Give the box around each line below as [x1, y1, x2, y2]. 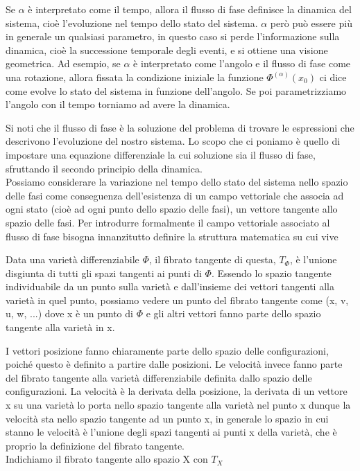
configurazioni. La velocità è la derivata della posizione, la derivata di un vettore [6, 384, 348, 398]
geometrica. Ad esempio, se [6, 56, 121, 71]
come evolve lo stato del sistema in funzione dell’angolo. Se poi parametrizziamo [6, 83, 347, 98]
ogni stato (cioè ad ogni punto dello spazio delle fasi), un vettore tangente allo [6, 202, 338, 216]
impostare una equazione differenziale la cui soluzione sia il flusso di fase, [6, 147, 316, 161]
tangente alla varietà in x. [6, 320, 115, 335]
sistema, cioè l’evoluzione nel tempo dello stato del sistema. [6, 15, 258, 30]
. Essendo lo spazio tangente [211, 265, 332, 280]
